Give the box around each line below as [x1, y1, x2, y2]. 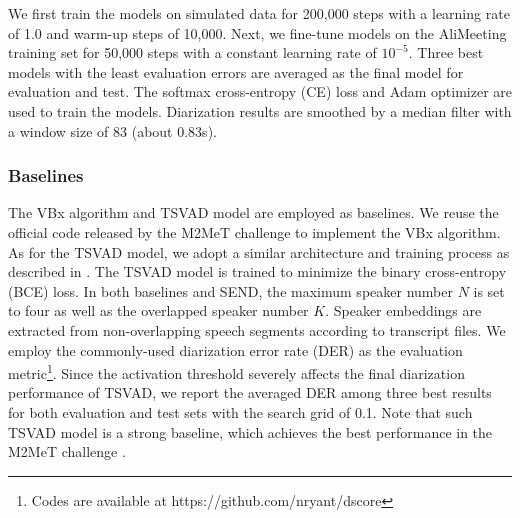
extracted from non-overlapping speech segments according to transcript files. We [8, 319, 506, 340]
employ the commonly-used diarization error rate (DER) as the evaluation [8, 339, 463, 360]
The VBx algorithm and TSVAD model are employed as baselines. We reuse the [8, 202, 499, 223]
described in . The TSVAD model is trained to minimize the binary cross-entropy [8, 261, 507, 282]
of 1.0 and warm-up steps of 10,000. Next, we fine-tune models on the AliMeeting [8, 22, 507, 43]
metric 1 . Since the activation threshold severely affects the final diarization [8, 360, 465, 383]
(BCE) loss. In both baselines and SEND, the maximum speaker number [8, 280, 453, 301]
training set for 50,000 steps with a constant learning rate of [8, 42, 377, 63]
